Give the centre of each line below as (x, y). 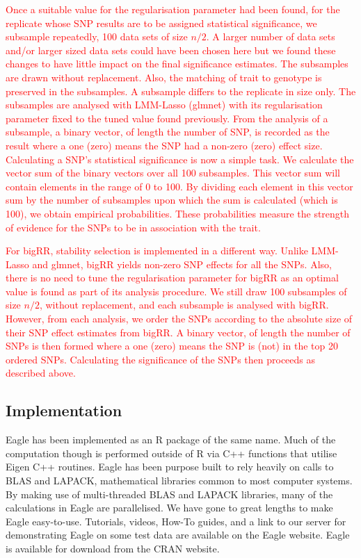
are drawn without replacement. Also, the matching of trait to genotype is (164, 77)
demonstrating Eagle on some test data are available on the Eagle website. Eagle (178, 535)
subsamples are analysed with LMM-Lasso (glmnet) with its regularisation (164, 105)
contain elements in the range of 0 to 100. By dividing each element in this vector (179, 186)
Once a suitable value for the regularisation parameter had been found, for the (173, 9)
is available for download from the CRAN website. (113, 548)
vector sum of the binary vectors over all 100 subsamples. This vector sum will (173, 173)
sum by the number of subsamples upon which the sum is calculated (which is (172, 200)
